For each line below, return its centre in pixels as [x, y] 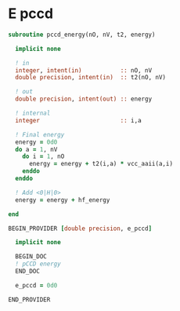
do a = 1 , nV [36, 149]
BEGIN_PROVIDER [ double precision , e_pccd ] [80, 229]
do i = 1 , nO [43, 157]
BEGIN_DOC [31, 257]
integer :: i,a [79, 120]
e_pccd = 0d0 [36, 285]
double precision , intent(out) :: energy [84, 99]
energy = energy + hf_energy [63, 200]
